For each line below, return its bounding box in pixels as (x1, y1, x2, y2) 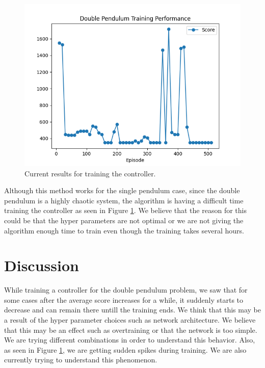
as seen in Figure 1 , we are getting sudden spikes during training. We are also (4, 344, 247, 355)
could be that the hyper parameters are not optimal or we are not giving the (4, 215, 244, 225)
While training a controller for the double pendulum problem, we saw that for (4, 284, 248, 295)
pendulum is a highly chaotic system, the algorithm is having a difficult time (4, 195, 244, 205)
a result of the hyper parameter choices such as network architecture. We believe (4, 314, 256, 325)
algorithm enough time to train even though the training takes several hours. (4, 225, 245, 235)
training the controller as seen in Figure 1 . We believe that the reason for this (4, 205, 247, 216)
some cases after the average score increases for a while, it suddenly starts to (4, 294, 244, 305)
